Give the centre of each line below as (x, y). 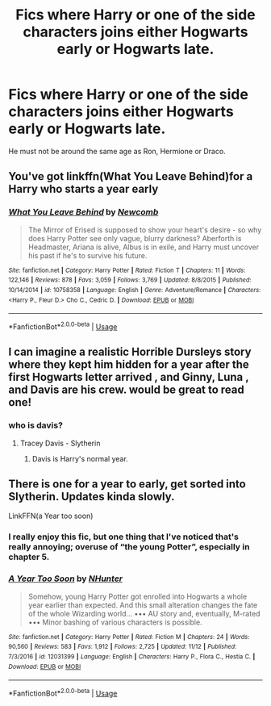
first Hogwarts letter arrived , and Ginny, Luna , (129, 377)
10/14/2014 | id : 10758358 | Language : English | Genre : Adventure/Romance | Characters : (135, 290)
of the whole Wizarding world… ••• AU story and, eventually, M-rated (144, 613)
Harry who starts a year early (83, 189)
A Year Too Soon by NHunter (66, 579)
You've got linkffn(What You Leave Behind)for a (131, 176)
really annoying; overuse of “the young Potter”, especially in (129, 547)
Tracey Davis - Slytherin (60, 443)
